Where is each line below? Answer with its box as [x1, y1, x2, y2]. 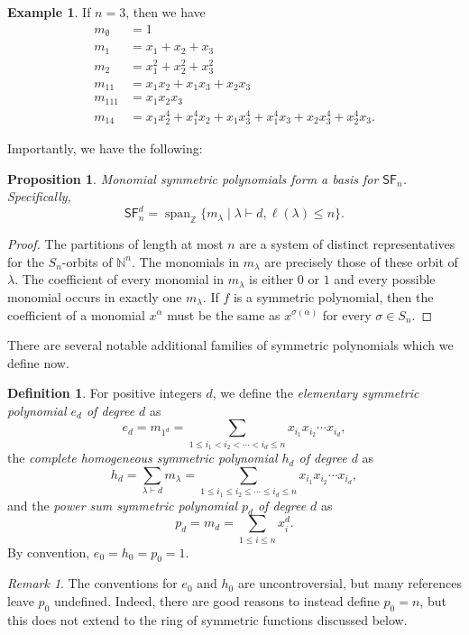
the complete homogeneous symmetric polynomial [7, 448, 278, 467]
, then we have [125, 3, 206, 21]
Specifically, [7, 187, 71, 206]
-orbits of [61, 252, 113, 271]
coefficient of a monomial [7, 305, 145, 324]
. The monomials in [132, 252, 240, 271]
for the [7, 252, 44, 271]
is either [249, 270, 294, 289]
